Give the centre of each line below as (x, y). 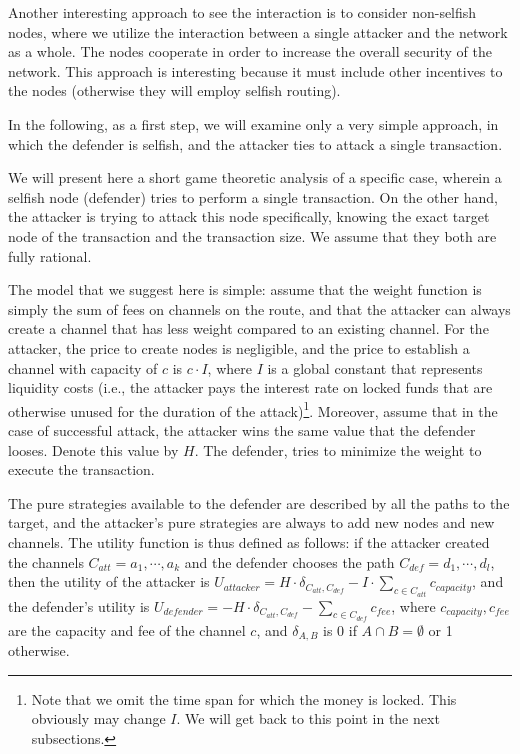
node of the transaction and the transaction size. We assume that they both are (252, 235)
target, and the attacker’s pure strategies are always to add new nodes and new (251, 522)
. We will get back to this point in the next (308, 718)
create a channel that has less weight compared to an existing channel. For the (248, 328)
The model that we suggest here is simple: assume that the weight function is (245, 289)
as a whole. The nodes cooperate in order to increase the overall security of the (250, 51)
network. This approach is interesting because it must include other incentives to (255, 70)
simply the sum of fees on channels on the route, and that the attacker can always (259, 308)
